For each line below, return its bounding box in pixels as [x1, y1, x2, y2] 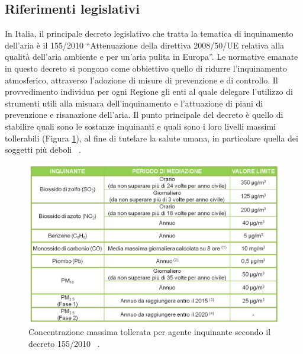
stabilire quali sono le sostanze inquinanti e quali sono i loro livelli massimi [5, 120, 276, 132]
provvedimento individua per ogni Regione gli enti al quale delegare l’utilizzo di [5, 85, 293, 98]
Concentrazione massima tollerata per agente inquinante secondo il [28, 326, 271, 338]
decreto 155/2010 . [28, 337, 100, 349]
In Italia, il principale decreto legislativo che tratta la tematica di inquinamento [5, 27, 294, 40]
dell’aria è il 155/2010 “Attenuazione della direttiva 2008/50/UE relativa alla [5, 38, 285, 51]
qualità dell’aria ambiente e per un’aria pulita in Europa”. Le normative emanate [5, 50, 298, 63]
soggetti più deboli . [5, 143, 81, 156]
